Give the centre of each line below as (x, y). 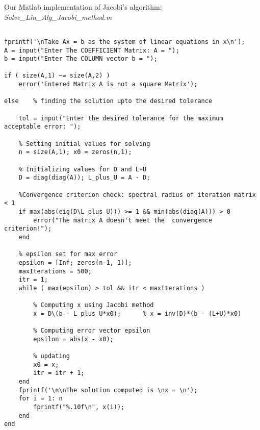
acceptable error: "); (43, 127)
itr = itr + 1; (59, 373)
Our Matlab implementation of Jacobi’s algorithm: (83, 7)
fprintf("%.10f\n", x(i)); (79, 407)
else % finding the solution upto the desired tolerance (108, 101)
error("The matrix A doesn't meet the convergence (123, 220)
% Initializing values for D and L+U (83, 169)
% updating (51, 356)
